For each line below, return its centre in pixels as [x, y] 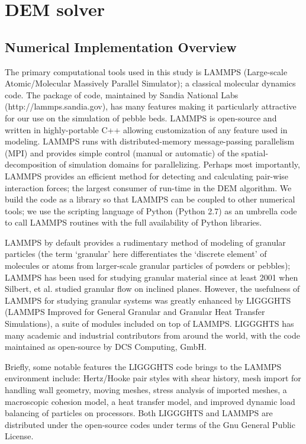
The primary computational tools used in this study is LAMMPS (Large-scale [146, 71]
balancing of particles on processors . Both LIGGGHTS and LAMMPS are [139, 413]
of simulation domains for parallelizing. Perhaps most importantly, [180, 164]
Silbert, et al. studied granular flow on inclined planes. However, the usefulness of [152, 289]
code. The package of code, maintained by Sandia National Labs [122, 94]
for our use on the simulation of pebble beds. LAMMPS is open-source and [141, 118]
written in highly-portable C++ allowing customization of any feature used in [146, 129]
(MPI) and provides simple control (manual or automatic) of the [122, 152]
